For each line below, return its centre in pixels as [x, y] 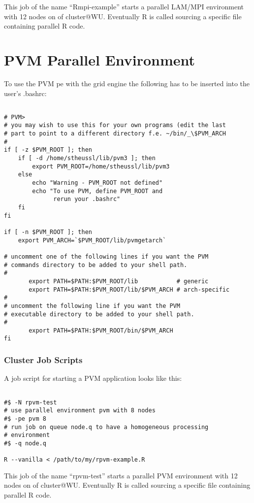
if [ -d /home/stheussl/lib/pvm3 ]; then [87, 158]
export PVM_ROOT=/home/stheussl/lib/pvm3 [101, 166]
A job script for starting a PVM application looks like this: [93, 378]
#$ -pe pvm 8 [25, 419]
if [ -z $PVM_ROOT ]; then [48, 150]
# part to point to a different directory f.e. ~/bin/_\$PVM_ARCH [115, 134]
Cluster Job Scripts [43, 360]
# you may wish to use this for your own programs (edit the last [115, 125]
